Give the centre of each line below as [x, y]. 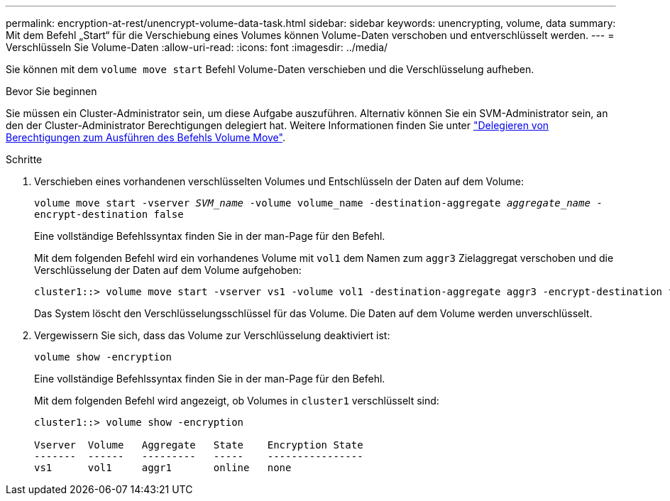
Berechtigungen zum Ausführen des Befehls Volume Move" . [145, 137]
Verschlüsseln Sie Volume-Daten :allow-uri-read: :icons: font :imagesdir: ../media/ [197, 47]
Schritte [24, 159]
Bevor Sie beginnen [51, 91]
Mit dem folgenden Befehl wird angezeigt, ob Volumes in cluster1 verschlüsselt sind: [237, 401]
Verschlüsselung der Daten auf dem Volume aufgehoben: [168, 270]
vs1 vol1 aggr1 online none [163, 468]
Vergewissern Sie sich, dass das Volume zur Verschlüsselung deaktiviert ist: [212, 335]
